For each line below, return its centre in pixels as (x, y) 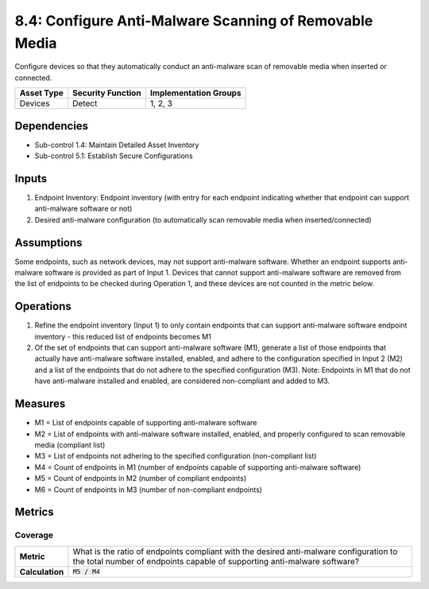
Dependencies (52, 126)
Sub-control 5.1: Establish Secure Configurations (114, 156)
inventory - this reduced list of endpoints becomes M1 (123, 336)
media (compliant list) (70, 444)
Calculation (42, 572)
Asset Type (41, 93)
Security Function (107, 93)
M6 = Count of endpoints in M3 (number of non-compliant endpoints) (148, 490)
